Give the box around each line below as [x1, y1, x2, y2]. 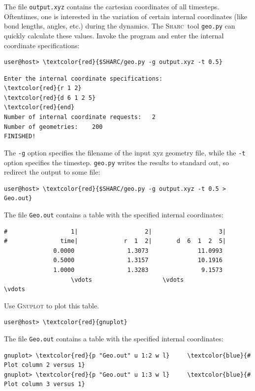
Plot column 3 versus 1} [4, 381, 85, 388]
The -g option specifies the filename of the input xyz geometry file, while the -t [4, 147, 246, 157]
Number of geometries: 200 [4, 123, 103, 130]
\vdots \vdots [71, 276, 184, 283]
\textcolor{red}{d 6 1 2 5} [4, 94, 96, 101]
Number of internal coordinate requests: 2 [4, 114, 156, 121]
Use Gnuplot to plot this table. [4, 300, 99, 310]
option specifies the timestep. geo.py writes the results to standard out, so [4, 157, 229, 167]
